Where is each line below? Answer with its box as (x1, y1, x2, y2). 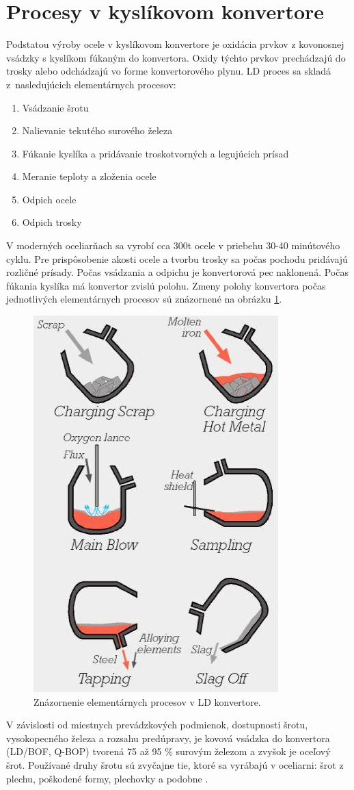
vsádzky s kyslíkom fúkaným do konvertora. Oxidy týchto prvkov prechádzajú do (6, 50, 346, 64)
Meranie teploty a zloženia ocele (22, 169, 156, 183)
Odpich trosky (22, 215, 82, 229)
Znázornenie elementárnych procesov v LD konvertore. (33, 694, 261, 709)
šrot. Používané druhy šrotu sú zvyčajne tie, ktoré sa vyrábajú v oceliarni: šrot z (6, 758, 344, 772)
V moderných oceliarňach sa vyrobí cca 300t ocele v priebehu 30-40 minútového (6, 238, 340, 253)
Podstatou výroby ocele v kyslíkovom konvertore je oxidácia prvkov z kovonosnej (6, 37, 344, 51)
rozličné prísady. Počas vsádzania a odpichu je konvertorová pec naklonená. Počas (6, 265, 349, 279)
